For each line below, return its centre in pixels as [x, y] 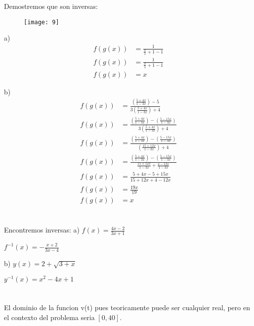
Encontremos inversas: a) [42, 230]
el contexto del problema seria [49, 317]
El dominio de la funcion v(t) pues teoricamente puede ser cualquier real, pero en [127, 307]
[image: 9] [42, 22]
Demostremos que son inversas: [51, 6]
